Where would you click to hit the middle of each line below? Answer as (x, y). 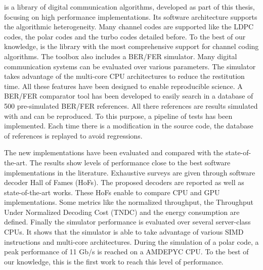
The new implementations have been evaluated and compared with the (114, 152)
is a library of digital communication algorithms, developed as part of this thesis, (129, 7)
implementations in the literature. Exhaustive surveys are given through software (130, 172)
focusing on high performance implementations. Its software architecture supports (131, 16)
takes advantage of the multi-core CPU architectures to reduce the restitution (124, 76)
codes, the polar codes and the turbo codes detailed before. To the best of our (125, 36)
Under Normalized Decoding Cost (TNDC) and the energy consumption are (122, 212)
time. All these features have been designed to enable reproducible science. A (123, 86)
